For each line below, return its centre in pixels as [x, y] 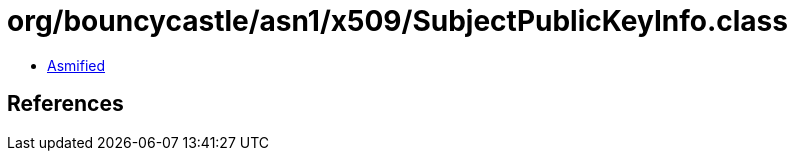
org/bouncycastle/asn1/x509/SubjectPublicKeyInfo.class [397, 21]
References [65, 104]
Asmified [76, 65]
